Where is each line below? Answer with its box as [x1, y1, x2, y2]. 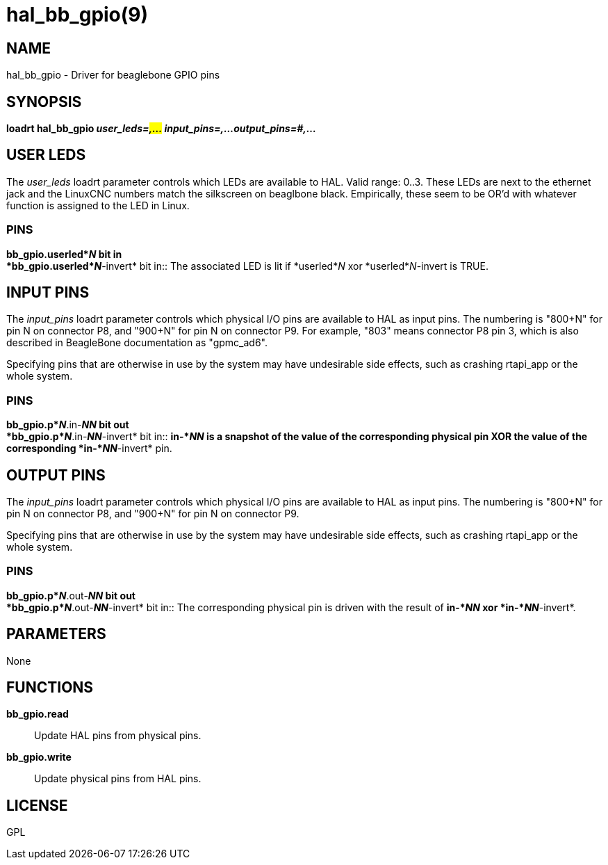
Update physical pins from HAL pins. [34, 773, 202, 785]
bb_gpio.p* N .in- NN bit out [6, 419, 129, 431]
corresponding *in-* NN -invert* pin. [6, 442, 172, 455]
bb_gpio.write [6, 751, 72, 763]
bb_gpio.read [6, 708, 69, 720]
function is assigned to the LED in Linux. [6, 199, 190, 211]
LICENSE [6, 796, 68, 814]
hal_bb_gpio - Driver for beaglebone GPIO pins [6, 69, 220, 81]
